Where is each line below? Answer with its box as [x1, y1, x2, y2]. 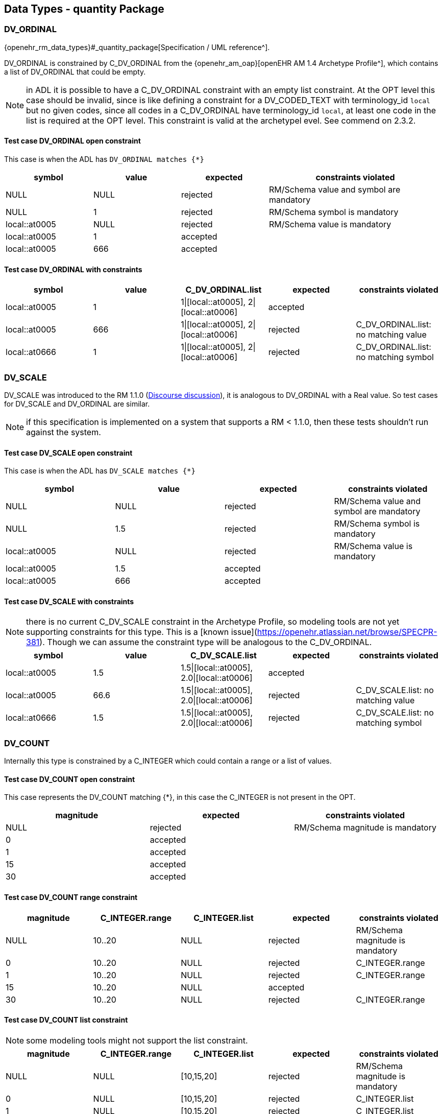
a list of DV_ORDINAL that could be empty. [4, 67, 146, 76]
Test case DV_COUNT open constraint [4, 774, 135, 784]
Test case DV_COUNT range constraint [4, 893, 138, 902]
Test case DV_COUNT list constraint [4, 1015, 128, 1025]
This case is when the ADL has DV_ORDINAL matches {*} [4, 155, 204, 164]
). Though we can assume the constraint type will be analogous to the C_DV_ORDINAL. [39, 637, 372, 648]
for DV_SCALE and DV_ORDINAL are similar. [4, 399, 150, 408]
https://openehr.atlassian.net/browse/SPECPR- [257, 627, 437, 637]
